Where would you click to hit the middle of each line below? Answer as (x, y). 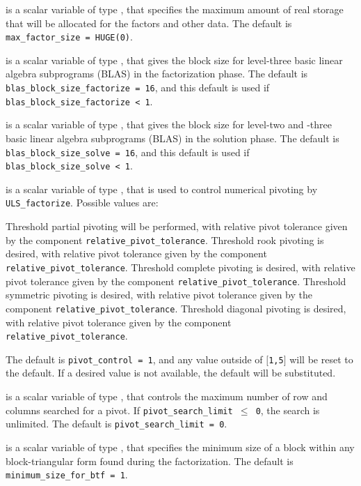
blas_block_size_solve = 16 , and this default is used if (128, 152)
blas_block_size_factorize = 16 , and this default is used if (138, 88)
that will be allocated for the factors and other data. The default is (149, 23)
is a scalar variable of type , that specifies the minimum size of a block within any (180, 447)
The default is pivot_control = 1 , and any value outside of (134, 359)
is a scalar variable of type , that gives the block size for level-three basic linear (174, 60)
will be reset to (321, 359)
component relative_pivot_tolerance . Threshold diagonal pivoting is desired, (176, 308)
